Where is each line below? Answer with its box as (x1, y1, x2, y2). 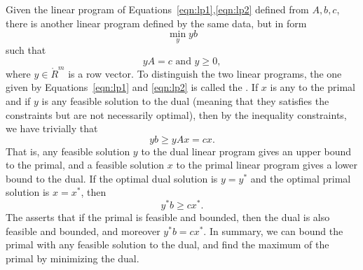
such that (6, 43, 46, 57)
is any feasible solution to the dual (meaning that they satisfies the (41, 93, 329, 108)
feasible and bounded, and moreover (6, 223, 160, 238)
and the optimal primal (250, 171, 351, 185)
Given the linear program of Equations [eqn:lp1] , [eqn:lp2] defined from (6, 2, 309, 16)
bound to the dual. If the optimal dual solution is (6, 171, 218, 185)
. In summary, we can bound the (203, 223, 343, 238)
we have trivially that (6, 121, 98, 136)
